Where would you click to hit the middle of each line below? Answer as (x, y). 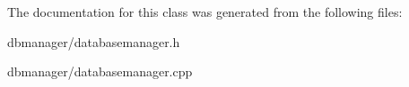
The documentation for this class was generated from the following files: (205, 12)
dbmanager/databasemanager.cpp (100, 71)
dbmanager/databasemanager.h (94, 41)
